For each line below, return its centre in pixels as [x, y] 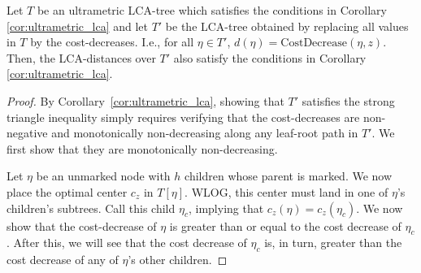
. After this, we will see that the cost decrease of [127, 243]
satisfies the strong [348, 100]
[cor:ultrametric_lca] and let [77, 26]
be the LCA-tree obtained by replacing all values [287, 26]
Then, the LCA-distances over [81, 57]
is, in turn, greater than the [333, 243]
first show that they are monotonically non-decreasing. [142, 148]
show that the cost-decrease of [82, 225]
